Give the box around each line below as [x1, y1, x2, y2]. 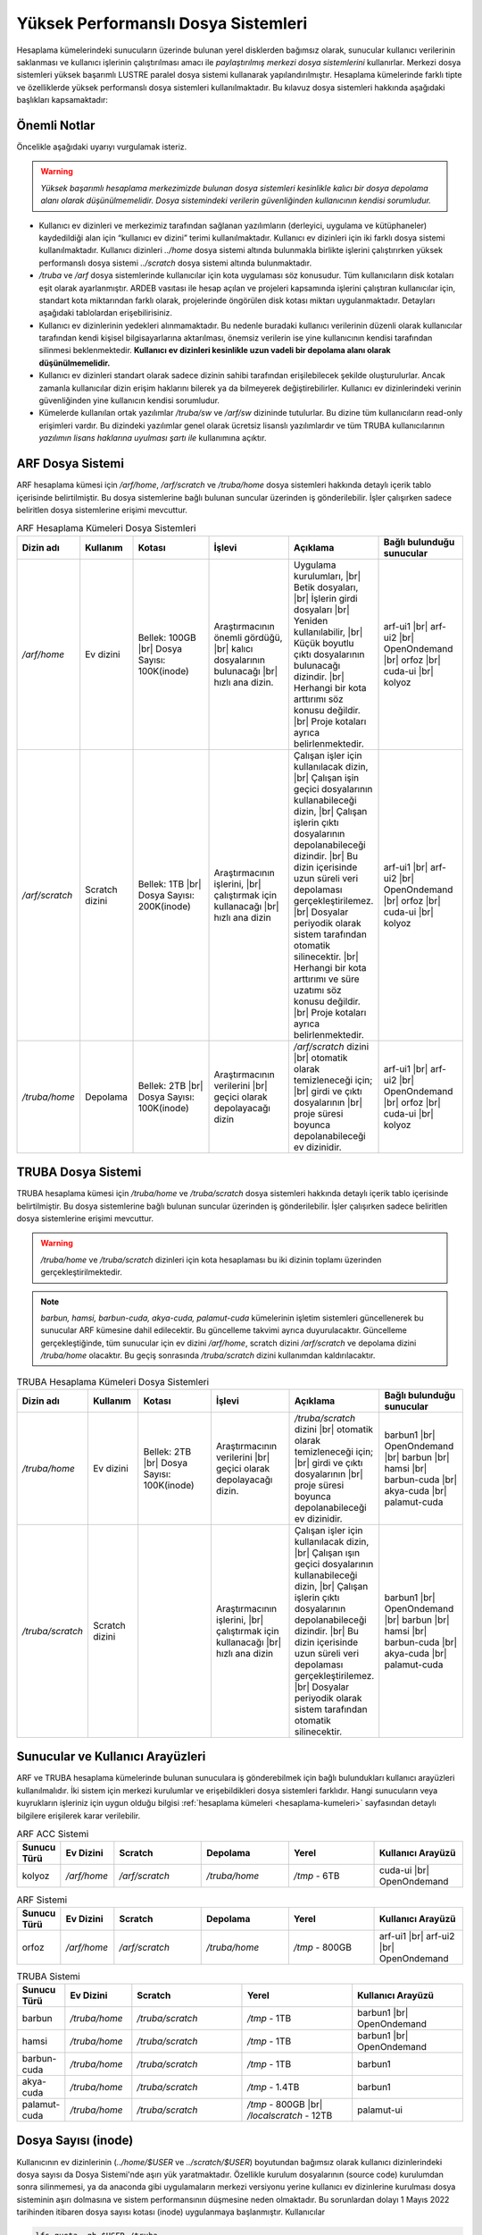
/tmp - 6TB [293, 1869, 340, 1882]
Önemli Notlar [16, 117, 96, 133]
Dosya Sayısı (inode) [16, 2133, 134, 2148]
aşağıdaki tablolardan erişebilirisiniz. [38, 308, 173, 318]
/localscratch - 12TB [246, 2110, 333, 2122]
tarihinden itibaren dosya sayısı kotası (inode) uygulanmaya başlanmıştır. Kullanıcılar [16, 2206, 326, 2217]
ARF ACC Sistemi [16, 1828, 89, 1841]
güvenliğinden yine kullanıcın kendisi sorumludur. [38, 395, 220, 406]
